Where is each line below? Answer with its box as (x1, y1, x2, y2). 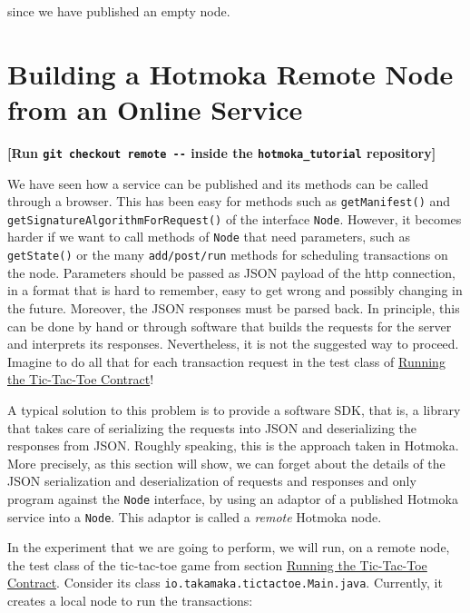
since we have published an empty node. (7, 2, 230, 20)
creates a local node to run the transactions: (7, 591, 253, 610)
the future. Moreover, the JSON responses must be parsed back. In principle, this (7, 298, 460, 317)
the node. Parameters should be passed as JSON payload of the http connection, (7, 262, 455, 282)
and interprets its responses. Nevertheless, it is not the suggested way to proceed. (7, 334, 459, 353)
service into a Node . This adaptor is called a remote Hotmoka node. (7, 507, 382, 526)
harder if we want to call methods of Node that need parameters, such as (7, 227, 411, 246)
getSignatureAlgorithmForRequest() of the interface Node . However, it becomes (7, 209, 462, 228)
